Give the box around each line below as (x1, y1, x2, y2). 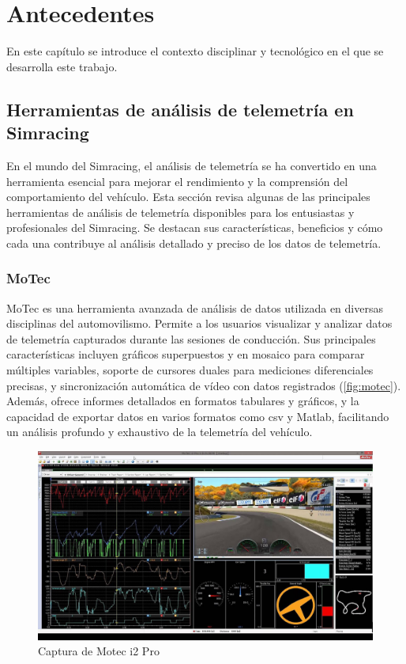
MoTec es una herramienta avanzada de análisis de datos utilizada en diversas (6, 299, 383, 316)
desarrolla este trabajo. (6, 58, 118, 74)
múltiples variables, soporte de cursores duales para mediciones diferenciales (6, 362, 374, 378)
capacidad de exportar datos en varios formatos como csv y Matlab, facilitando (6, 408, 389, 424)
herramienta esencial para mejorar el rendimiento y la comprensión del (6, 173, 348, 189)
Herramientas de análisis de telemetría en (6, 97, 354, 121)
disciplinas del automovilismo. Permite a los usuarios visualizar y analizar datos (6, 315, 393, 332)
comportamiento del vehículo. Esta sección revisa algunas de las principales (6, 188, 370, 205)
